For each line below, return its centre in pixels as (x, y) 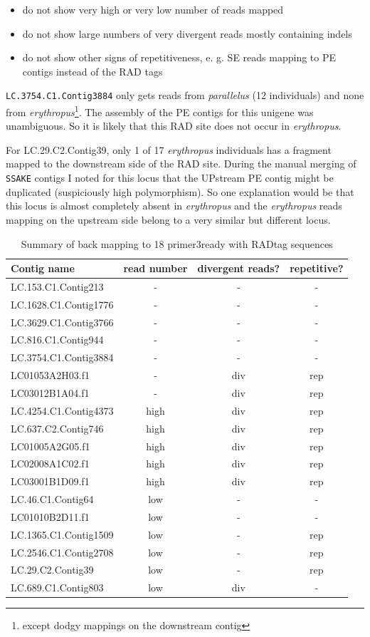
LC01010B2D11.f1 (50, 516)
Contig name (43, 268)
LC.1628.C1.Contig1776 (62, 304)
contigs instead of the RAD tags (92, 71)
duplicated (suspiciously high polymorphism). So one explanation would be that (180, 191)
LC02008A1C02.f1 (50, 463)
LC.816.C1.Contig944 (57, 340)
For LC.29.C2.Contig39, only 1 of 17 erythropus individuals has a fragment (169, 149)
